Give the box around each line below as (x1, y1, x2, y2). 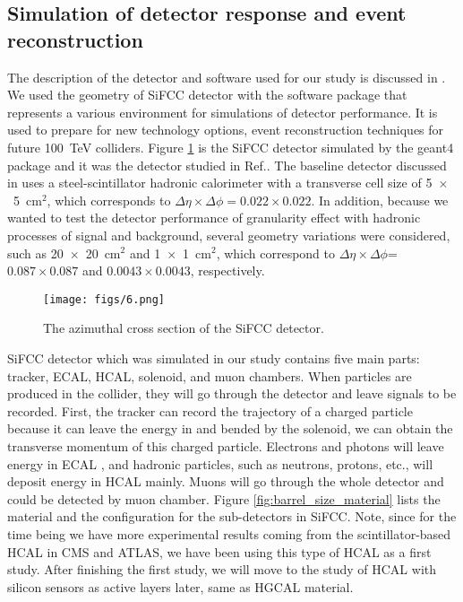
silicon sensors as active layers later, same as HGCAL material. (7, 577, 354, 596)
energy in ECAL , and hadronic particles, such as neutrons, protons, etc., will (7, 454, 433, 473)
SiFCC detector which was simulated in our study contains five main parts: (7, 348, 420, 367)
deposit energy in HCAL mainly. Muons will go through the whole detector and (7, 472, 444, 491)
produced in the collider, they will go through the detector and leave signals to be (7, 384, 457, 403)
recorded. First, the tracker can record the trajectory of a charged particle (7, 401, 413, 420)
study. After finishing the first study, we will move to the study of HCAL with (7, 560, 437, 579)
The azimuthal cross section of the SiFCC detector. (43, 318, 324, 337)
